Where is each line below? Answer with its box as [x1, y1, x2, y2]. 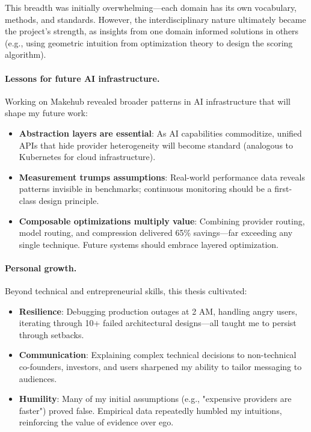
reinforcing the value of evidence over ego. [19, 416, 174, 428]
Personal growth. [5, 261, 77, 274]
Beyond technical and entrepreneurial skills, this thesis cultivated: [5, 285, 247, 297]
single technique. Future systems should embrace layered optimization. [19, 238, 279, 250]
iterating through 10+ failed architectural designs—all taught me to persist [19, 316, 297, 329]
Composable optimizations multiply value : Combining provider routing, [19, 214, 305, 227]
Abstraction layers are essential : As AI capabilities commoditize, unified [19, 126, 302, 139]
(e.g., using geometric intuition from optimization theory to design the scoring [5, 36, 293, 49]
